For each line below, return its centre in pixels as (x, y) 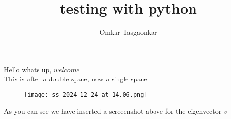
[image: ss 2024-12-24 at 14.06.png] (86, 95)
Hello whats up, (28, 69)
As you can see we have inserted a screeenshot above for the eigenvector (113, 110)
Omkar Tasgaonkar (128, 32)
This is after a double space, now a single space (76, 79)
